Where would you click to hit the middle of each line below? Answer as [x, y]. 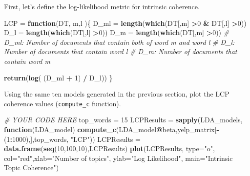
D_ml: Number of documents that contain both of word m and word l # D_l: [119, 42]
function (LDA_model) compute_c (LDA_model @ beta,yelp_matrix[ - [112, 129]
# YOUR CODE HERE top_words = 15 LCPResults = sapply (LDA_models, [123, 120]
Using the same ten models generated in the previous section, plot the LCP [117, 94]
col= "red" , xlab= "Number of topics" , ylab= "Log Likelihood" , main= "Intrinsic [118, 158]
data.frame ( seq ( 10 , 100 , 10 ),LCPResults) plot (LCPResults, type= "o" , [109, 148]
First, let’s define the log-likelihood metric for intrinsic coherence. [102, 6]
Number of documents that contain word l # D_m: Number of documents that [121, 51]
